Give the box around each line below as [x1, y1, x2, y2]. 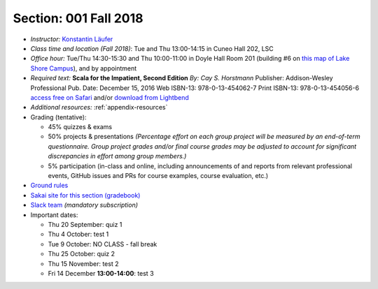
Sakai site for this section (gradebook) [30, 191, 141, 199]
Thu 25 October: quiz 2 [48, 250, 115, 258]
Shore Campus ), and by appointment [30, 64, 137, 73]
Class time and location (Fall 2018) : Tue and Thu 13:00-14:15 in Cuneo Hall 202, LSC [30, 44, 274, 52]
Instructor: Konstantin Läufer [30, 35, 113, 43]
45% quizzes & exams [48, 123, 112, 131]
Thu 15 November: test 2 [48, 259, 119, 268]
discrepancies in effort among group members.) [48, 152, 187, 161]
